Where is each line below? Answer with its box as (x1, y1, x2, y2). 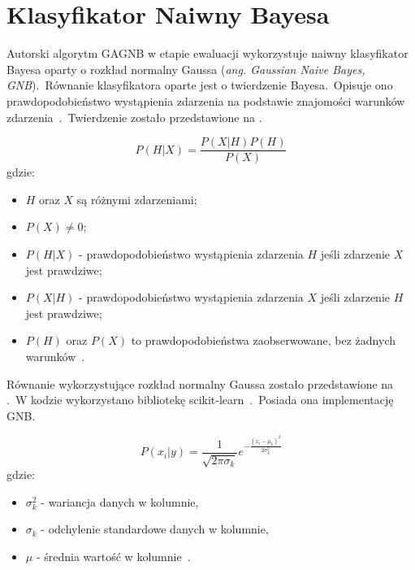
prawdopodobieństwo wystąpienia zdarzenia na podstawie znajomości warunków (6, 92, 405, 109)
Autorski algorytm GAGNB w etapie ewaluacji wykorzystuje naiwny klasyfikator (6, 45, 409, 62)
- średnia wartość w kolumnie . (36, 548, 191, 565)
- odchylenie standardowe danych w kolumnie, (41, 520, 269, 537)
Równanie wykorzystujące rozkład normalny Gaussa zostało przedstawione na (6, 375, 394, 392)
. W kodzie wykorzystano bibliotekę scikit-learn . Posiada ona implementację (6, 391, 394, 408)
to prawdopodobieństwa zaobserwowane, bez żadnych (131, 332, 396, 349)
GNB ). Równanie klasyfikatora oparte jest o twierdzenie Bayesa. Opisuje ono (6, 76, 393, 94)
